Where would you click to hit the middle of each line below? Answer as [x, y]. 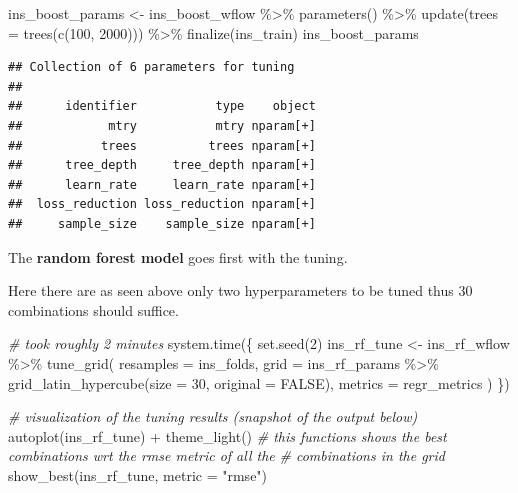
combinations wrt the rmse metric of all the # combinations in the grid [226, 455]
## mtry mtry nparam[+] [162, 125]
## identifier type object [162, 106]
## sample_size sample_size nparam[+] [162, 223]
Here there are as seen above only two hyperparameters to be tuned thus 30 [240, 290]
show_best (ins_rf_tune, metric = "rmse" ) [138, 474]
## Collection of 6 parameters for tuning [151, 67]
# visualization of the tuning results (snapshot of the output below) [213, 416]
